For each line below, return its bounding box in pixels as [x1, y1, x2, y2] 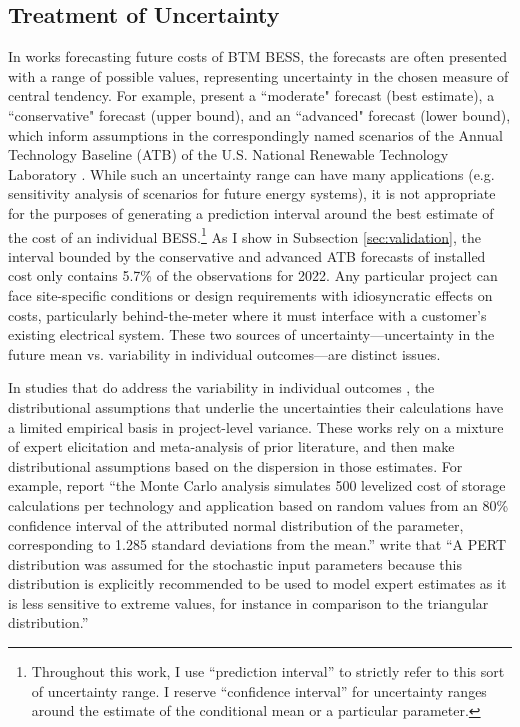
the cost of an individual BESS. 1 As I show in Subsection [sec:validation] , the [8, 223, 481, 247]
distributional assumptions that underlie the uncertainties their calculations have [8, 396, 504, 417]
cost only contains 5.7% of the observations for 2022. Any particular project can [8, 265, 498, 286]
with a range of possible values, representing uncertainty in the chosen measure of [8, 65, 509, 86]
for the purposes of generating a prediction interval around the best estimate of [8, 202, 494, 223]
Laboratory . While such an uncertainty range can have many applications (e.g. [8, 163, 495, 184]
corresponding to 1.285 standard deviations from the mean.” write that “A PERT [8, 534, 507, 555]
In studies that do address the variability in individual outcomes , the [8, 377, 435, 398]
